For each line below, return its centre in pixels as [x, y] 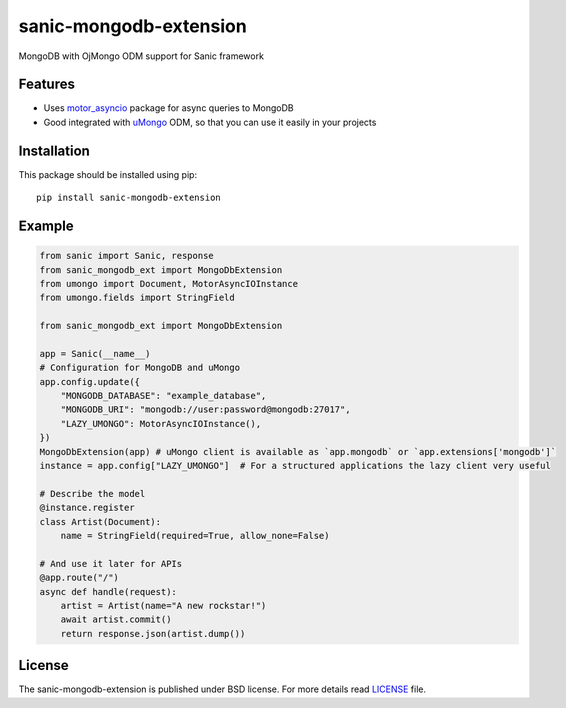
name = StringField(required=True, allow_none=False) [195, 535]
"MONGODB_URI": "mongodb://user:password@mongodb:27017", [205, 409]
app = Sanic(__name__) [95, 353]
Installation [54, 150]
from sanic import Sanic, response [126, 256]
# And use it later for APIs [111, 563]
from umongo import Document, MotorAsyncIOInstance [169, 283]
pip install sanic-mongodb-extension [129, 198]
